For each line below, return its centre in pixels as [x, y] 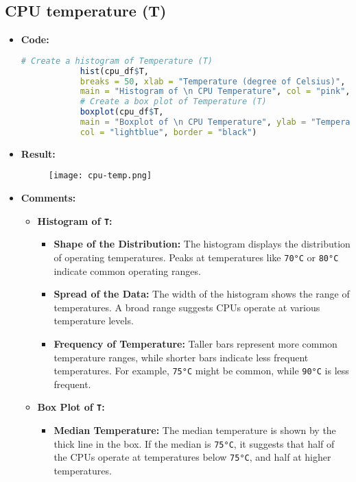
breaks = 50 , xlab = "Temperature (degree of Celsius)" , [213, 81]
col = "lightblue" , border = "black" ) [168, 132]
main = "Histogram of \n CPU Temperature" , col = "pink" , [215, 92]
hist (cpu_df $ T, [114, 71]
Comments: [48, 198]
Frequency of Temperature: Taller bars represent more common [195, 343]
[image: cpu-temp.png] [100, 176]
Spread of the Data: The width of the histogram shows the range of [202, 294]
